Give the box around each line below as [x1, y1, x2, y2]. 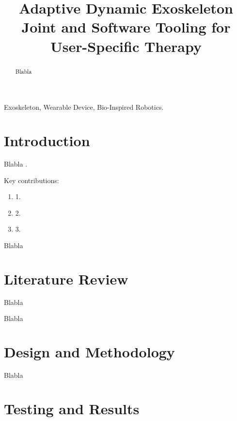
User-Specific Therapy [50, 36, 202, 56]
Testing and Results [4, 398, 140, 418]
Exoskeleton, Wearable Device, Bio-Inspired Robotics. [4, 102, 164, 112]
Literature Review [4, 269, 128, 288]
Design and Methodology [4, 341, 175, 361]
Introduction [4, 130, 90, 150]
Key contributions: [4, 175, 59, 185]
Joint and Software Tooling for [21, 17, 231, 37]
